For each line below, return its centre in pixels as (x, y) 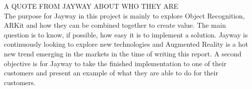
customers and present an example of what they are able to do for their (111, 73)
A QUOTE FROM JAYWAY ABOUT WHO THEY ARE (91, 6)
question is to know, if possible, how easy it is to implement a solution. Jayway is (126, 34)
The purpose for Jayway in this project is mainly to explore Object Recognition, (124, 15)
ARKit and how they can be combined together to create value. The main (115, 25)
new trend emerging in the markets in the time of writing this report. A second (123, 53)
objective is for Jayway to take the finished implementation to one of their (115, 63)
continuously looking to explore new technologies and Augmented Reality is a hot (126, 44)
